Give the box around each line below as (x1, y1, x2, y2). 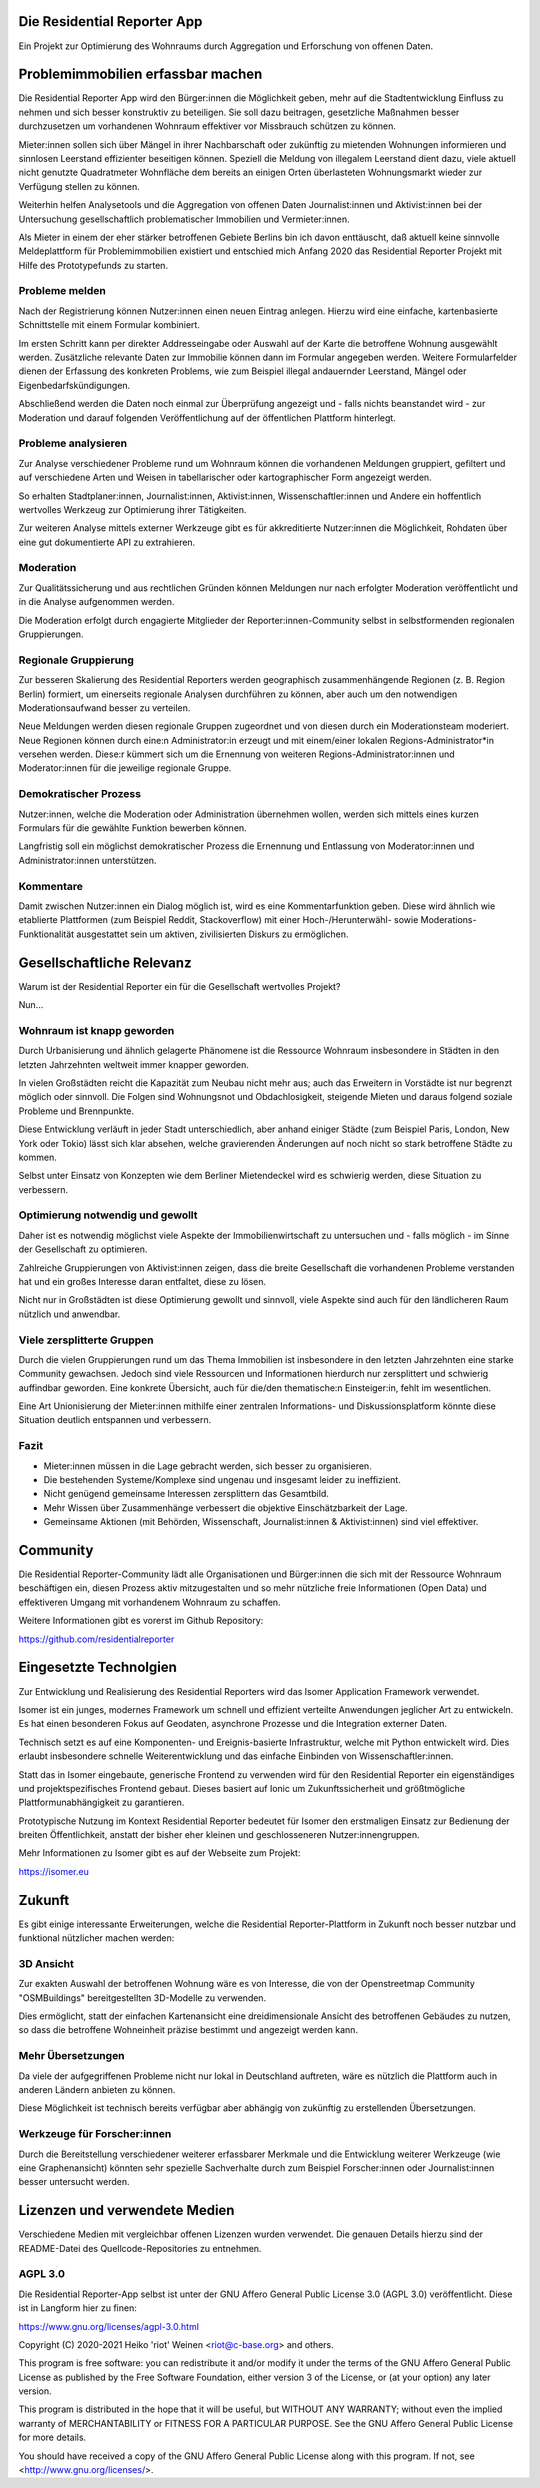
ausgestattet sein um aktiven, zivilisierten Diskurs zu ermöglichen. (76, 928, 349, 940)
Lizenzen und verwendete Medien (18, 2202, 235, 2219)
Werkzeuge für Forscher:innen (18, 2127, 172, 2141)
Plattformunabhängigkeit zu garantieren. (18, 1796, 185, 1809)
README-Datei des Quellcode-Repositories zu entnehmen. (18, 2242, 262, 2254)
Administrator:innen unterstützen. (18, 854, 157, 866)
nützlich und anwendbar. (18, 1308, 121, 1320)
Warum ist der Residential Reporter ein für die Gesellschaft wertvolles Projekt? (18, 980, 341, 992)
